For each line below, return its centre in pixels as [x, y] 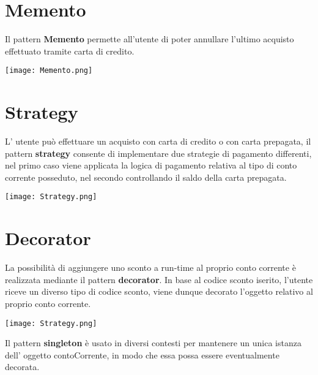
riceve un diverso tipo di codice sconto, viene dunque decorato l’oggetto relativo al [159, 291]
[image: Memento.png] [49, 71]
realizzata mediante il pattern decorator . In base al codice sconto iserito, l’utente [159, 279]
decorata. [22, 367]
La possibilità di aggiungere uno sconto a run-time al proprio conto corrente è [150, 267]
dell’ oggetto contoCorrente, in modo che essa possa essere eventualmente [142, 354]
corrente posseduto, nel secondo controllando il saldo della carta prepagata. [146, 177]
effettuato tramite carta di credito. [70, 51]
